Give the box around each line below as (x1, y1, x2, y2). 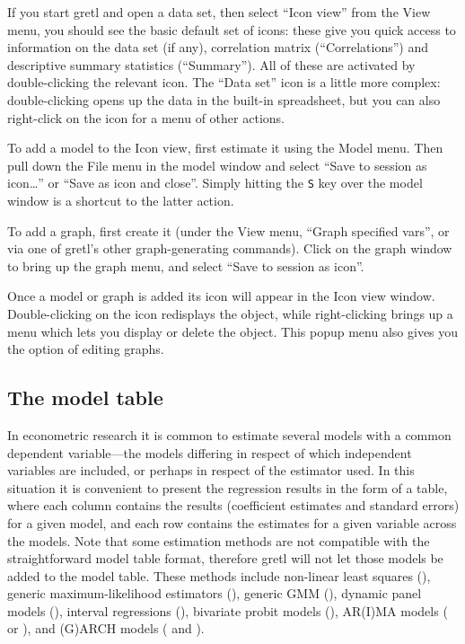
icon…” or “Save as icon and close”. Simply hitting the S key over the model (7, 173, 423, 192)
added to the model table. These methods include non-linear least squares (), (7, 566, 431, 585)
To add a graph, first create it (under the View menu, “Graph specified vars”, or (7, 221, 450, 240)
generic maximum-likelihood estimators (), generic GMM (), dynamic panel (7, 584, 422, 603)
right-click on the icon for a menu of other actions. (7, 108, 285, 127)
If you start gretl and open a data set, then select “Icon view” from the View (7, 3, 431, 21)
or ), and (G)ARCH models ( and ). (7, 619, 205, 638)
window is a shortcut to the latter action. (7, 191, 234, 209)
